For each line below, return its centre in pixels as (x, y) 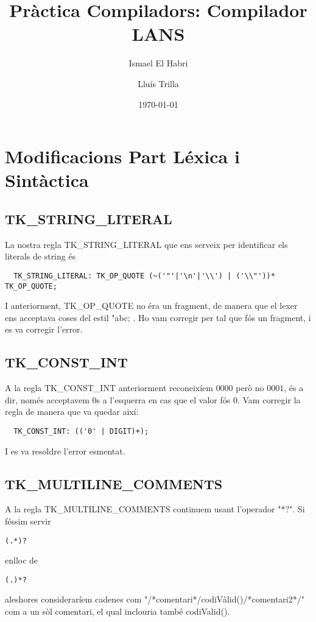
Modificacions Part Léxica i (122, 156)
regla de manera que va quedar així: (72, 412)
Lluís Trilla (158, 83)
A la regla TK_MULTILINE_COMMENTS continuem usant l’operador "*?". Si (155, 509)
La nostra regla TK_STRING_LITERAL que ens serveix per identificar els (146, 244)
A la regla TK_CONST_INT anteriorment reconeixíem (109, 388)
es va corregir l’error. (44, 329)
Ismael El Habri (158, 63)
